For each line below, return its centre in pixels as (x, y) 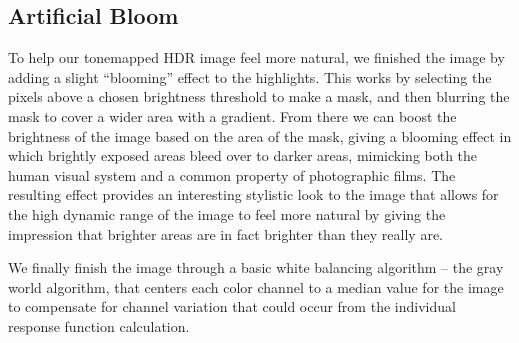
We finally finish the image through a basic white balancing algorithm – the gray (256, 267)
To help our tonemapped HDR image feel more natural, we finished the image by (256, 57)
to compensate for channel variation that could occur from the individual (232, 306)
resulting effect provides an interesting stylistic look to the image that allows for (253, 194)
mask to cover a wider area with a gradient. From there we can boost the (232, 115)
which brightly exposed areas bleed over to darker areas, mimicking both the (243, 155)
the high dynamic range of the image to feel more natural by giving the (227, 213)
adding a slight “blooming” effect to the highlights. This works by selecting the (250, 76)
